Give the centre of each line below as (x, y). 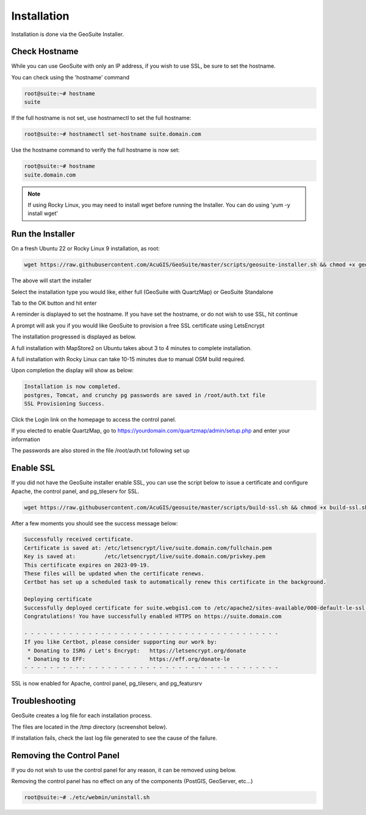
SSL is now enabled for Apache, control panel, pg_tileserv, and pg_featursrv (107, 684)
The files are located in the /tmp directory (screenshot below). (89, 726)
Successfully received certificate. (79, 539)
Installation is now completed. (73, 387)
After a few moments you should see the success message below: (95, 523)
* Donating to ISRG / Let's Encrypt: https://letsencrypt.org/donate (137, 650)
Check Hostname (45, 52)
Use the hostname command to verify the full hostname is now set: (95, 150)
